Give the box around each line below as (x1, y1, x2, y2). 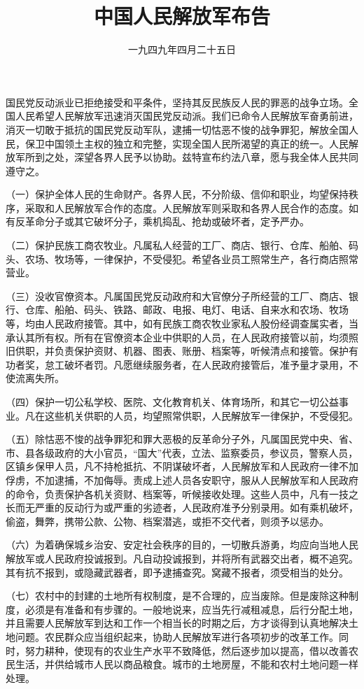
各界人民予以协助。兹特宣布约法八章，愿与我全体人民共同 (93, 150, 358, 164)
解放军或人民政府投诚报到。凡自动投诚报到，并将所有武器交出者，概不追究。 (6, 551, 358, 565)
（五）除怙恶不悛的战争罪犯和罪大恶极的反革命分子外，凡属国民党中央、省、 (6, 432, 358, 446)
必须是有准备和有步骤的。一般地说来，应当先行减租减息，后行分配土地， (24, 602, 358, 616)
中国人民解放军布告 (93, 1, 270, 30)
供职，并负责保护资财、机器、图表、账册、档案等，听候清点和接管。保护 (15, 343, 349, 358)
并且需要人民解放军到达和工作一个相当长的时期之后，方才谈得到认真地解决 (6, 616, 349, 630)
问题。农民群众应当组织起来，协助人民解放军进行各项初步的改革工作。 (15, 629, 339, 644)
